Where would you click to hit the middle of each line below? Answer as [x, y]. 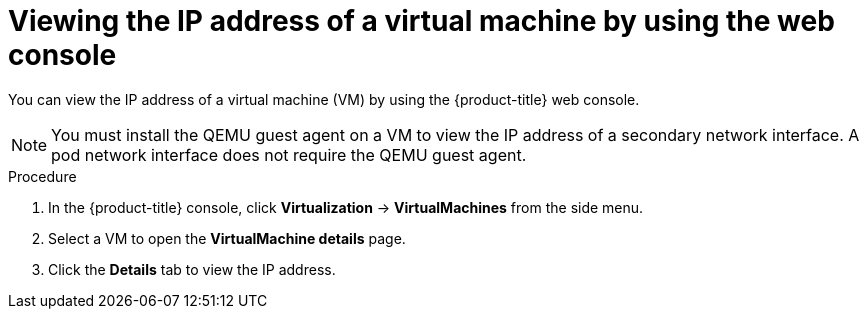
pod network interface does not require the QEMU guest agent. [289, 154]
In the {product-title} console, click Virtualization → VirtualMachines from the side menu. [346, 207]
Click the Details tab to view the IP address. [192, 269]
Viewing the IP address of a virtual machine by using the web [421, 21]
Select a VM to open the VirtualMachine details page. [227, 238]
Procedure [42, 176]
